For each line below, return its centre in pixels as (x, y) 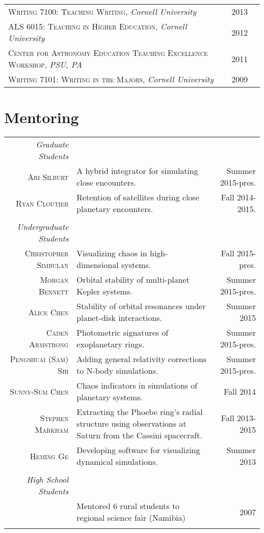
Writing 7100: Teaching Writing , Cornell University (102, 11)
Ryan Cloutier (42, 203)
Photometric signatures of (122, 333)
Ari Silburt (48, 176)
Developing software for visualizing (138, 450)
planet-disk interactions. (119, 318)
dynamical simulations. (117, 462)
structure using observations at (131, 424)
